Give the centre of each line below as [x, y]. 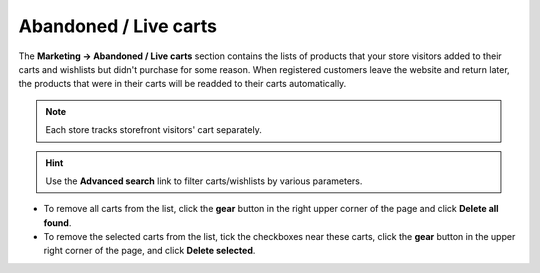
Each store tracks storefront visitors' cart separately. [153, 130]
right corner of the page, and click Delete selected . [149, 251]
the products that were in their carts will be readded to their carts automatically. [182, 84]
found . [57, 222]
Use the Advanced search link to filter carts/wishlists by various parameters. [204, 181]
